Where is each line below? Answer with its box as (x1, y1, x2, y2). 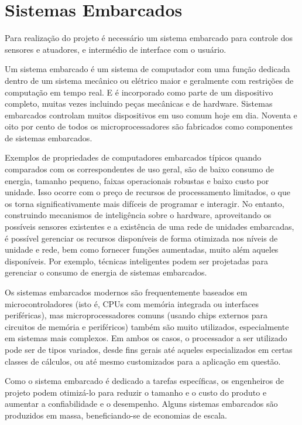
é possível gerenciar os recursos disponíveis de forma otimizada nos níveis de (5, 232, 278, 244)
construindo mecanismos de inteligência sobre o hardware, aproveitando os (5, 209, 272, 221)
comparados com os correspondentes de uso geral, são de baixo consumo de (5, 163, 274, 175)
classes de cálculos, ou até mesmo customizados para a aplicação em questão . (5, 355, 281, 367)
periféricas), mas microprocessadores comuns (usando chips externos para (5, 309, 267, 321)
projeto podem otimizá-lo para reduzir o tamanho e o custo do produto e (5, 386, 267, 398)
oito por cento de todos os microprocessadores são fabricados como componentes (5, 120, 293, 132)
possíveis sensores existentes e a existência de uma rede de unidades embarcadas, (5, 220, 294, 233)
